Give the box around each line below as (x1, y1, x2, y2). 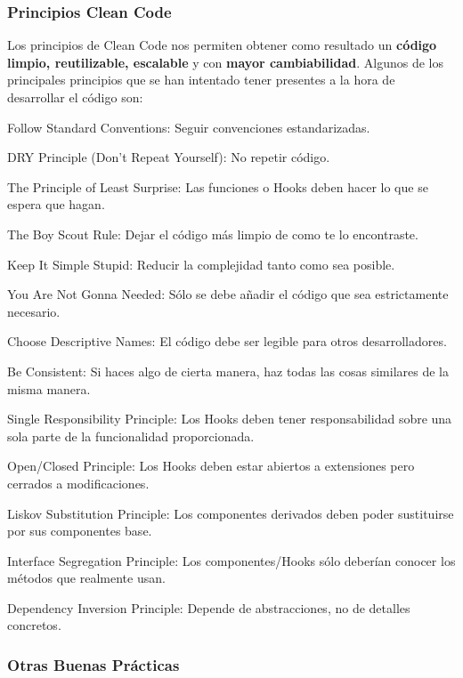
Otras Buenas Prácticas (7, 653, 180, 675)
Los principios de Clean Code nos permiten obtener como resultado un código (7, 36, 437, 54)
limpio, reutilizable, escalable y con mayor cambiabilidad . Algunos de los (7, 52, 443, 71)
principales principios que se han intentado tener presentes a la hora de (7, 70, 395, 89)
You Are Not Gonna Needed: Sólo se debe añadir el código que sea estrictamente (7, 285, 449, 303)
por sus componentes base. (7, 521, 152, 540)
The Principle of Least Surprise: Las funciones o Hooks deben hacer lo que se (7, 177, 428, 196)
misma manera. (7, 379, 91, 398)
